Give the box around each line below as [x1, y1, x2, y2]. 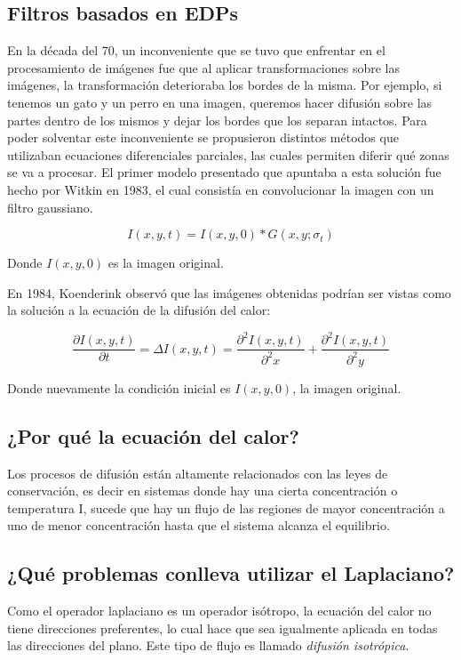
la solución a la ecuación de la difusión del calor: [7, 301, 271, 319]
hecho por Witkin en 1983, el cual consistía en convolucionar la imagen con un [7, 180, 434, 198]
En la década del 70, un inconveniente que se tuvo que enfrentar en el [7, 41, 385, 60]
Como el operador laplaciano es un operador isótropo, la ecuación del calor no [7, 601, 432, 620]
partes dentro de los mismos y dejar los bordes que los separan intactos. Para [7, 110, 427, 129]
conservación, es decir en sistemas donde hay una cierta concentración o [7, 481, 398, 500]
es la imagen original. [107, 254, 224, 272]
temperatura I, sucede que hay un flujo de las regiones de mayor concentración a [7, 498, 445, 517]
